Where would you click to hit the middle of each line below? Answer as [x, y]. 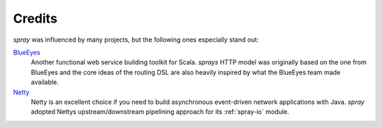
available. [45, 82]
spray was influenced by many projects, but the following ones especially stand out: [136, 40]
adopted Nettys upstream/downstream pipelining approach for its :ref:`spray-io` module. [160, 112]
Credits [35, 18]
